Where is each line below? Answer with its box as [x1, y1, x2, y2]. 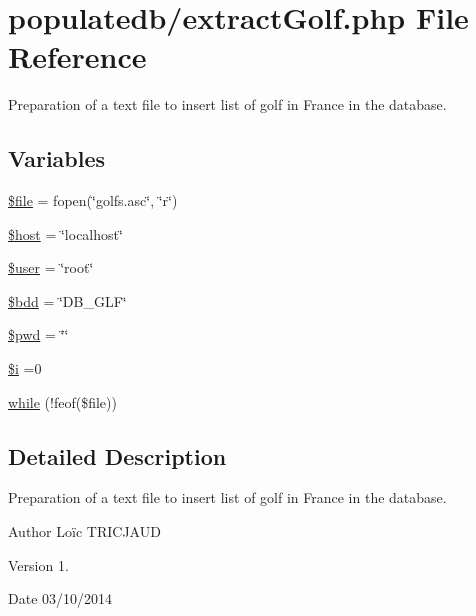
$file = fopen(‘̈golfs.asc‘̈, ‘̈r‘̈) [8, 190, 178, 211]
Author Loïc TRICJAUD [8, 521, 161, 542]
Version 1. [8, 554, 69, 575]
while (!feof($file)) [8, 391, 117, 412]
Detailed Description [8, 440, 227, 471]
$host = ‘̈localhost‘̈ [8, 223, 123, 244]
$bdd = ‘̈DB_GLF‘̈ [8, 290, 127, 311]
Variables [8, 143, 106, 174]
